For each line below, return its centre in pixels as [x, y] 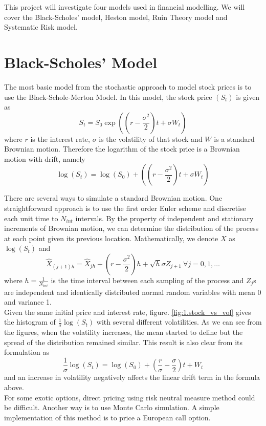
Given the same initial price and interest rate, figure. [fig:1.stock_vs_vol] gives [128, 312]
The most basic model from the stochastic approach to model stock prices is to [128, 86]
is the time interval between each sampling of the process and [147, 280]
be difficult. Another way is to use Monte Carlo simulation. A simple [112, 407]
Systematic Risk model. [41, 27]
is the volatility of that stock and [151, 139]
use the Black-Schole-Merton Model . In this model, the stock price [108, 97]
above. [14, 387]
